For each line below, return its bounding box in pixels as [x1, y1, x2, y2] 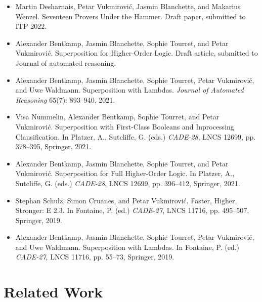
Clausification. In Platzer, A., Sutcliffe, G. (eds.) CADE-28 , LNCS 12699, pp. [15, 131, 256, 142]
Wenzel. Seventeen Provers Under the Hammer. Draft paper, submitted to [15, 11, 246, 21]
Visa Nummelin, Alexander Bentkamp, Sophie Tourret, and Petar [15, 111, 220, 122]
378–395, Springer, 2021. [15, 141, 92, 152]
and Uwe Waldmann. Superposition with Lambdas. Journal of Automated [15, 84, 244, 95]
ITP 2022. [15, 21, 47, 31]
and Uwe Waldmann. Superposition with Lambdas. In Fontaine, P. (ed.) [15, 241, 240, 252]
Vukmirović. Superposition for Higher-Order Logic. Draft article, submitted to [15, 48, 258, 58]
